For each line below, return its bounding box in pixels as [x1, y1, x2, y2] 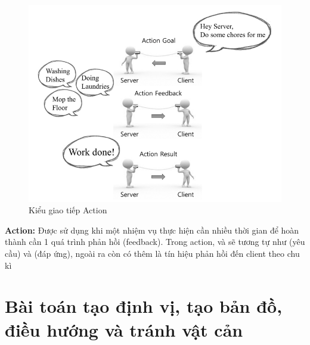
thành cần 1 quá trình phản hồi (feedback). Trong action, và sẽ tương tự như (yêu [5, 235, 305, 248]
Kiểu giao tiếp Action [29, 204, 107, 216]
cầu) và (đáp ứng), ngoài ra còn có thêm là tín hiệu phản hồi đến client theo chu [5, 247, 300, 259]
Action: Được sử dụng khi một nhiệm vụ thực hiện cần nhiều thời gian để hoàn [5, 223, 299, 236]
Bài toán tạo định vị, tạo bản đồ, [5, 294, 283, 318]
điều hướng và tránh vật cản [5, 317, 243, 341]
